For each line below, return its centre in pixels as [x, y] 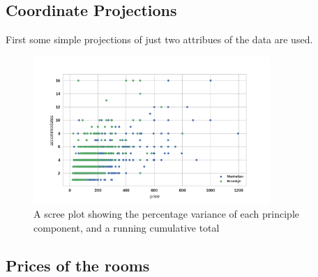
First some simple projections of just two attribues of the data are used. [159, 39]
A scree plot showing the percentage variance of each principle [166, 214]
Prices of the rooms [78, 265]
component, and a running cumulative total [127, 227]
